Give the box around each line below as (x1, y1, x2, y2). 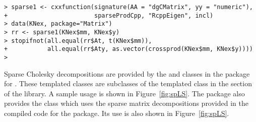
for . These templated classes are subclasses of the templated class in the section (4, 78, 252, 89)
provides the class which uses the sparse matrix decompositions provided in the (4, 98, 248, 108)
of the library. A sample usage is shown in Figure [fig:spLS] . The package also (4, 88, 245, 98)
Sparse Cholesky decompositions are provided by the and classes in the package (4, 68, 250, 79)
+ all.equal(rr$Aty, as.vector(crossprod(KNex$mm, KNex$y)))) (4, 45, 253, 53)
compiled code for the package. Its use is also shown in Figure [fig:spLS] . (4, 107, 229, 118)
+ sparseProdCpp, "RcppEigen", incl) (4, 12, 214, 19)
